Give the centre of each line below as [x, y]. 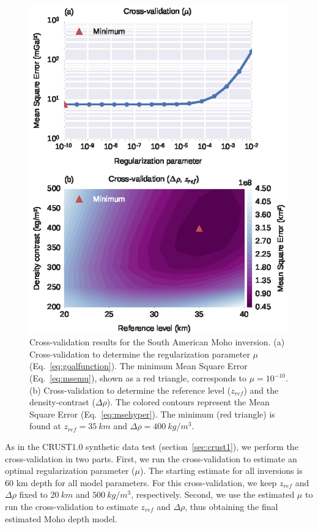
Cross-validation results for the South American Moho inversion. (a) [157, 342]
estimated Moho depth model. [61, 518]
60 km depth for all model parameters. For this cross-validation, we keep [141, 482]
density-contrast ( [62, 402]
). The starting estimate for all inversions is [221, 471]
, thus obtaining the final [231, 507]
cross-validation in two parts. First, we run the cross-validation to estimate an [151, 458]
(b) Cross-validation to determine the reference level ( [130, 390]
